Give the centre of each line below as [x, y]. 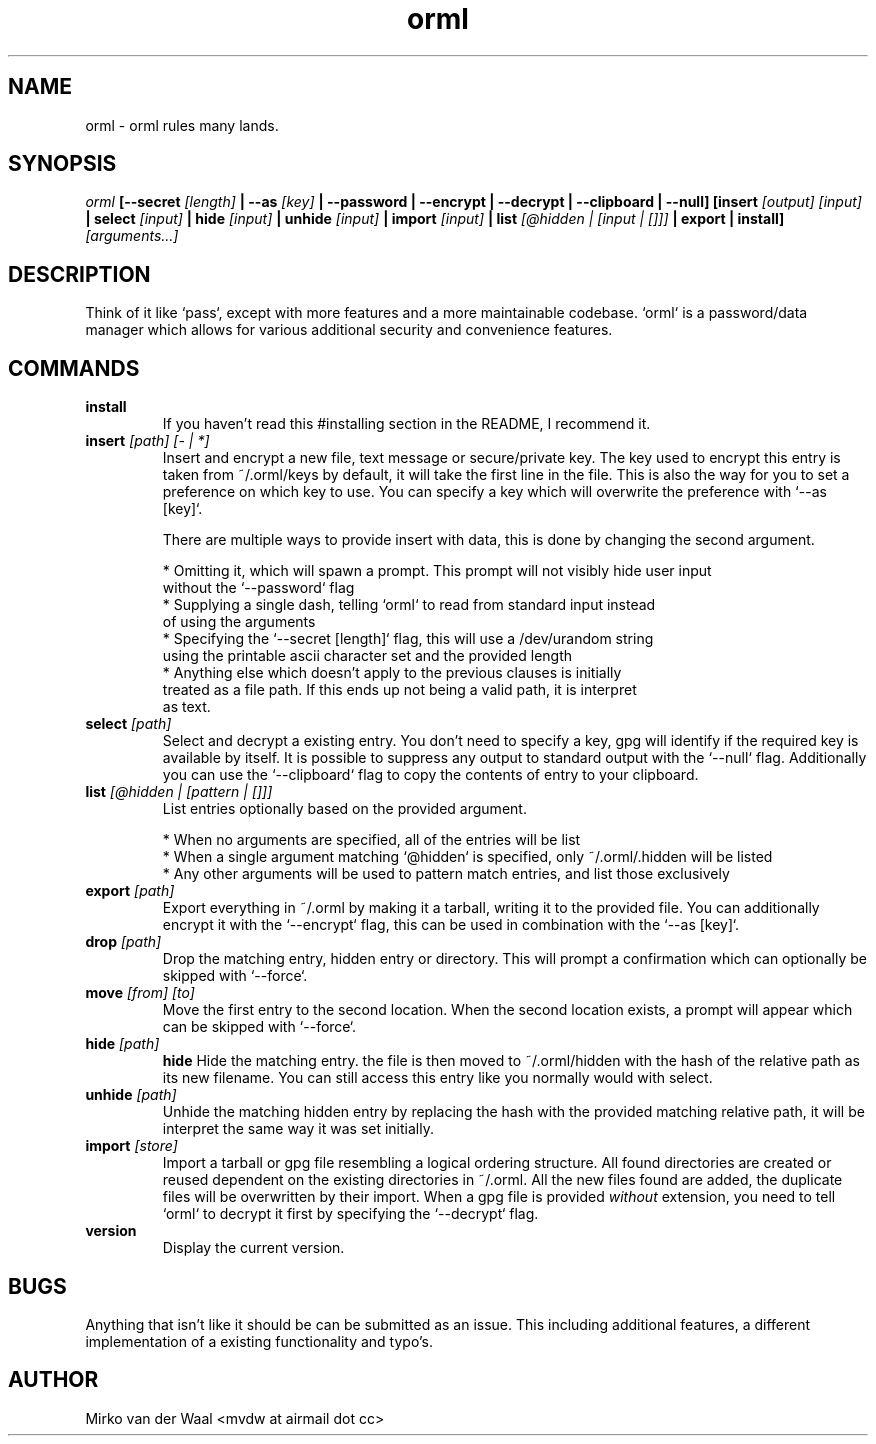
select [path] [128, 724]
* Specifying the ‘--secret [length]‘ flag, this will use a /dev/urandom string [408, 639]
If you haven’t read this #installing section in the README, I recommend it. [406, 424]
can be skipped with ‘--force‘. [259, 1027]
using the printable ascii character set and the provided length [367, 656]
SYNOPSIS [62, 164]
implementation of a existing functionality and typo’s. [259, 1341]
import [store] [131, 1146]
